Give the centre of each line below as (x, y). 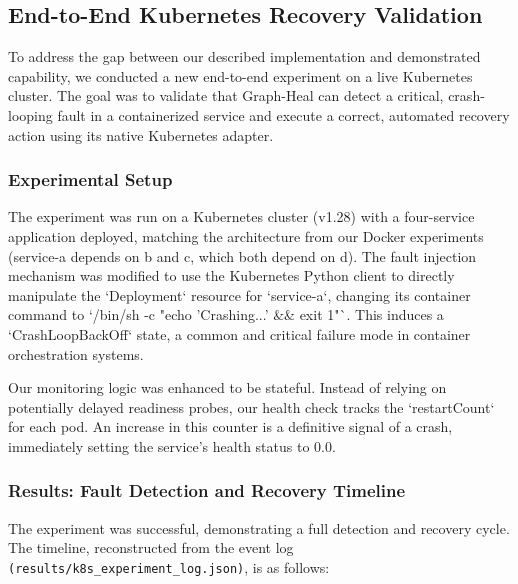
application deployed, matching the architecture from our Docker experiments (246, 235)
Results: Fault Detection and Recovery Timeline (207, 490)
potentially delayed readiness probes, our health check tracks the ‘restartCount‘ (251, 406)
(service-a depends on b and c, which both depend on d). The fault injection (242, 255)
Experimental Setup (90, 179)
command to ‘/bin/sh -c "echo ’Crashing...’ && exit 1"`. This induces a (226, 314)
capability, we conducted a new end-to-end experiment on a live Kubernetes (240, 75)
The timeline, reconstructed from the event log (151, 547)
